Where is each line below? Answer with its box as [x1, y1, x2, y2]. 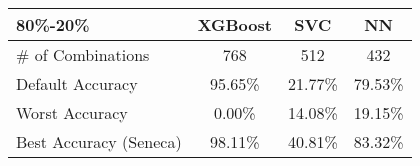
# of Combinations [16, 43, 150, 66]
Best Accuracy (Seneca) [16, 130, 182, 153]
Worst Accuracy [16, 101, 128, 124]
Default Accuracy [16, 72, 138, 95]
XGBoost [197, 13, 272, 36]
